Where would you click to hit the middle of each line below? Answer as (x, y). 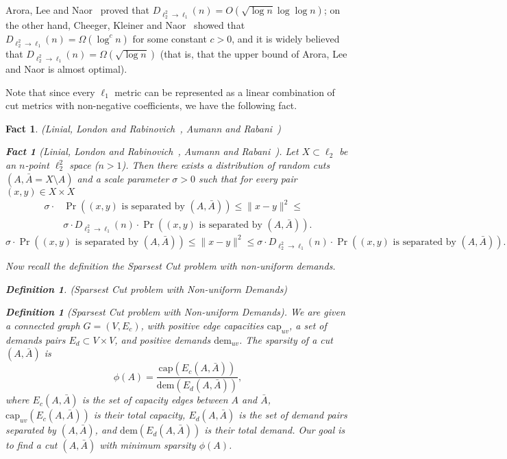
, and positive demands (163, 339)
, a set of (308, 325)
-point (37, 165)
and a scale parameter (123, 178)
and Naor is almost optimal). (66, 69)
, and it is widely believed (286, 38)
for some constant (170, 38)
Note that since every (50, 92)
